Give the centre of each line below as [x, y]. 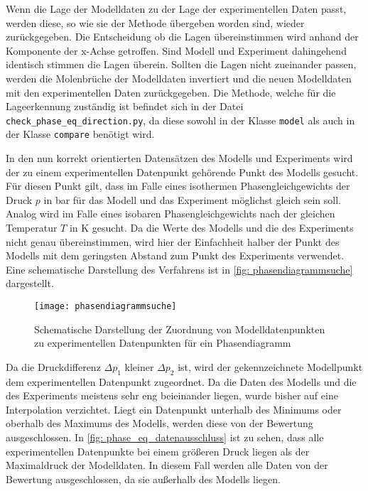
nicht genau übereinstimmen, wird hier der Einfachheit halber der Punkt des [173, 241]
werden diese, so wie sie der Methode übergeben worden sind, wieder [155, 22]
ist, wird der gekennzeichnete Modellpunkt [270, 366]
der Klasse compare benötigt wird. [80, 134]
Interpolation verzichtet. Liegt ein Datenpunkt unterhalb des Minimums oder [174, 409]
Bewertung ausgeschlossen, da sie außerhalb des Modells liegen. [143, 479]
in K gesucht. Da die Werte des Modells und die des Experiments [211, 228]
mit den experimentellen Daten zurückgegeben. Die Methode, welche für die [171, 92]
